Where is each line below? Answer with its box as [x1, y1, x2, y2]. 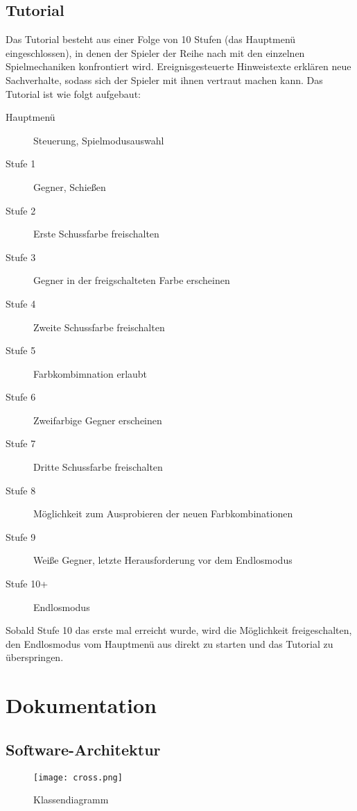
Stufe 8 [6, 483, 36, 497]
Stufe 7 [6, 436, 36, 451]
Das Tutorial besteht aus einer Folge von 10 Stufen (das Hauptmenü [6, 32, 296, 47]
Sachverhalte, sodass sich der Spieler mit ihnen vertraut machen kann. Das [6, 72, 323, 87]
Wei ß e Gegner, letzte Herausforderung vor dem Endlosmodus [33, 553, 293, 567]
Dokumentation [6, 691, 157, 719]
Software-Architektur [6, 738, 161, 760]
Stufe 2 [6, 203, 36, 217]
